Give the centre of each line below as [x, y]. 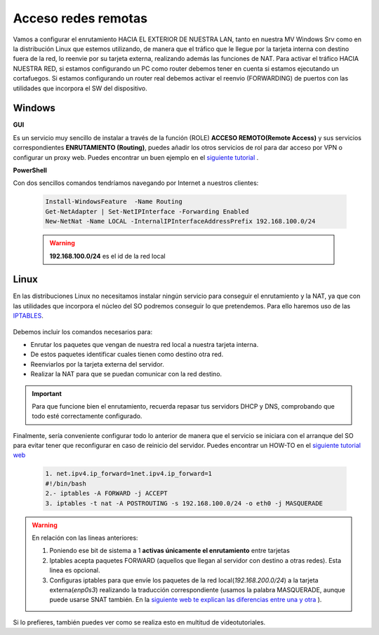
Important [47, 393]
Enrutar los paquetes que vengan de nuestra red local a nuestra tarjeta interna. [145, 344]
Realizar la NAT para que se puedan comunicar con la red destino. [126, 374]
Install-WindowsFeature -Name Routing [114, 202]
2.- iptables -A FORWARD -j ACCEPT [106, 493]
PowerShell [30, 170]
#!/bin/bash [66, 483]
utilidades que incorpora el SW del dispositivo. [80, 88]
